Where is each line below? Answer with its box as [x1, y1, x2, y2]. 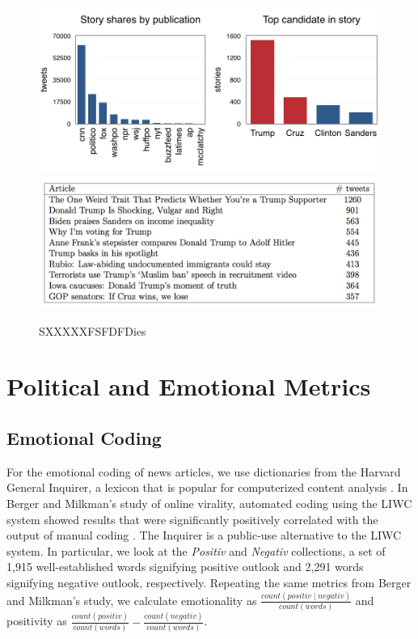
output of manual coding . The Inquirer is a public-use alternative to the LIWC [6, 527, 402, 544]
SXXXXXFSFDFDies [39, 322, 146, 339]
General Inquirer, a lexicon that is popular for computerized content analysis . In [6, 479, 408, 496]
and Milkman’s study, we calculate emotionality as [6, 591, 257, 608]
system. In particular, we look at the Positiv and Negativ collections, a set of [6, 542, 386, 559]
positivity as [6, 612, 67, 629]
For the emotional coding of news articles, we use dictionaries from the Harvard [6, 463, 401, 480]
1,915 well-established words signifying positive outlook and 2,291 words [6, 558, 364, 575]
